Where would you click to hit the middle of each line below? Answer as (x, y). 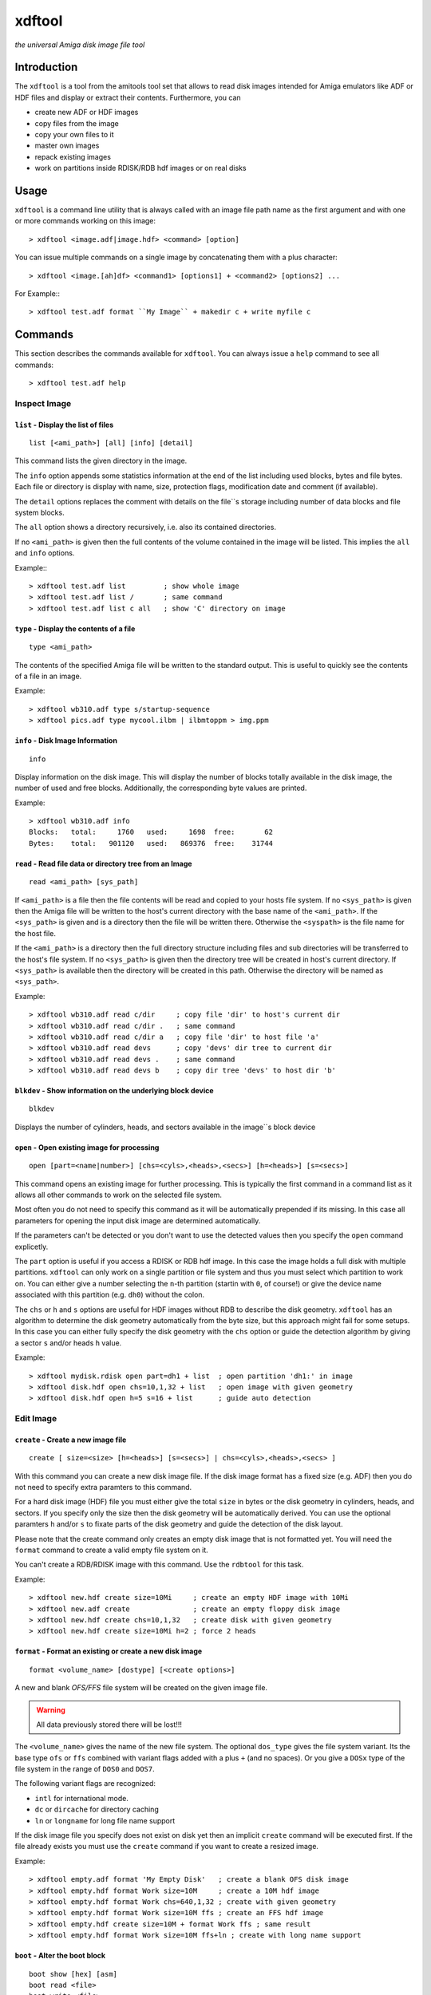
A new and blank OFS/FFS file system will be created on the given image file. (141, 1688)
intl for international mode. (82, 1798)
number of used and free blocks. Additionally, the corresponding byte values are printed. (161, 788)
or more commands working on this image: (85, 221)
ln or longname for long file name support (105, 1820)
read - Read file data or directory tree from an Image (103, 863)
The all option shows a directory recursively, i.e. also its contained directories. (146, 527)
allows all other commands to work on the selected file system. (119, 1195)
